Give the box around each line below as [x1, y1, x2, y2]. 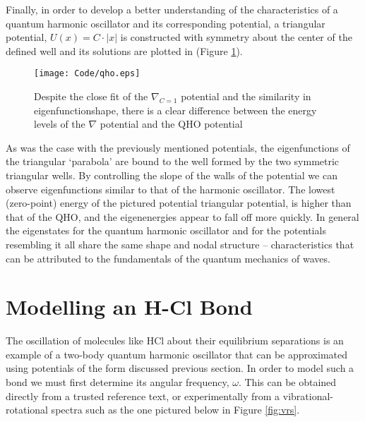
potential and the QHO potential [100, 116, 243, 131]
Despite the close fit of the [34, 89, 148, 104]
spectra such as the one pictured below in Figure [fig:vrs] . [51, 402, 300, 417]
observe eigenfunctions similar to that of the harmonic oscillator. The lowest [6, 181, 335, 196]
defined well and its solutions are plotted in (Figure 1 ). [6, 43, 243, 58]
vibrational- [282, 388, 334, 403]
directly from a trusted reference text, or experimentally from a [6, 388, 280, 403]
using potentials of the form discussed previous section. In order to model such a [6, 361, 354, 375]
